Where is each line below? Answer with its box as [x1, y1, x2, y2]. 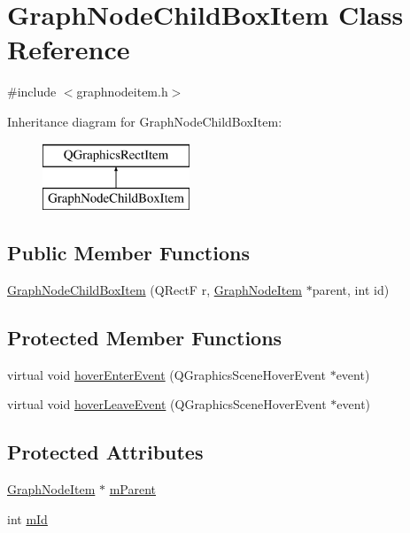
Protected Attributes [7, 438, 204, 466]
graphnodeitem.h [76, 82, 168, 101]
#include [7, 82, 57, 101]
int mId [7, 509, 48, 528]
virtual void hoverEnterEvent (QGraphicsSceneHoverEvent [7, 365, 326, 383]
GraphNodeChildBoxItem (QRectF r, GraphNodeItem [7, 280, 303, 298]
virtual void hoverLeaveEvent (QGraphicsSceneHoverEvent [7, 395, 327, 413]
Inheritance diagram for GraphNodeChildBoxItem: [7, 112, 282, 130]
